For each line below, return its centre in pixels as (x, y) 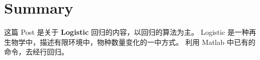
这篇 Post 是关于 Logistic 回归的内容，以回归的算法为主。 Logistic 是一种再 (130, 32)
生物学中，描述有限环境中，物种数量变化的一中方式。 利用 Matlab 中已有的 (130, 42)
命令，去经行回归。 (36, 52)
